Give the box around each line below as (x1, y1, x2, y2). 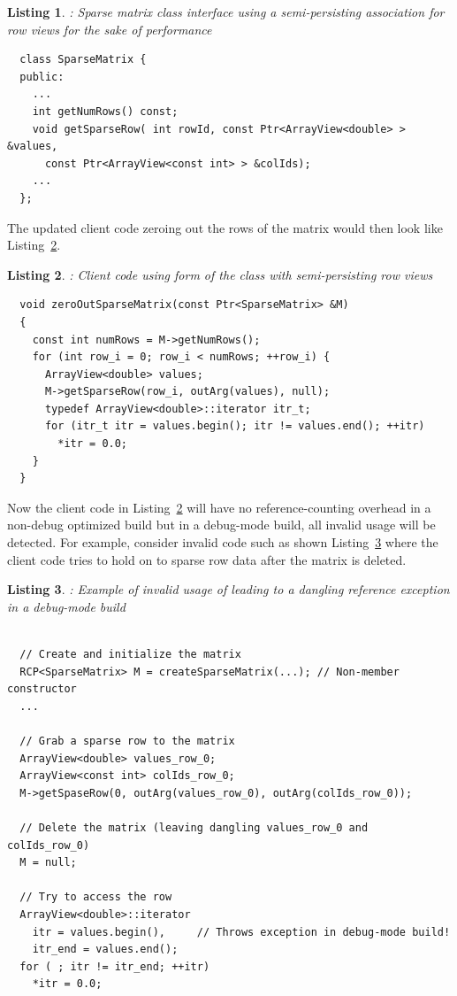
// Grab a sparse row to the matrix (19, 734, 235, 747)
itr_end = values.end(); (32, 943, 179, 956)
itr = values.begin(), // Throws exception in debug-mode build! (32, 925, 451, 938)
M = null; (19, 856, 77, 869)
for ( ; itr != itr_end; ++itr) (19, 960, 210, 973)
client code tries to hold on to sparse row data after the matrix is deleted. (7, 550, 407, 568)
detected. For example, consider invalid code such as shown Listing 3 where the (7, 533, 438, 552)
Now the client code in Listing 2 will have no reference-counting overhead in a (7, 498, 431, 516)
